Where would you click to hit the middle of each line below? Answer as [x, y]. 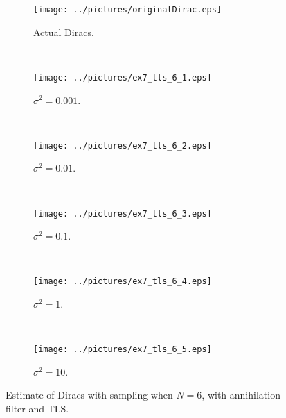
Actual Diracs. [64, 32]
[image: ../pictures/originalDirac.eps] [128, 10]
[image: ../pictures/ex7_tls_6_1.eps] [123, 77]
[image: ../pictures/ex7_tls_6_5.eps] [123, 350]
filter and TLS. [37, 409]
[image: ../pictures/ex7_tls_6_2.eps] [123, 145]
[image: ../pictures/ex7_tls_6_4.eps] [123, 282]
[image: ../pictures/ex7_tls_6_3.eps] [123, 214]
